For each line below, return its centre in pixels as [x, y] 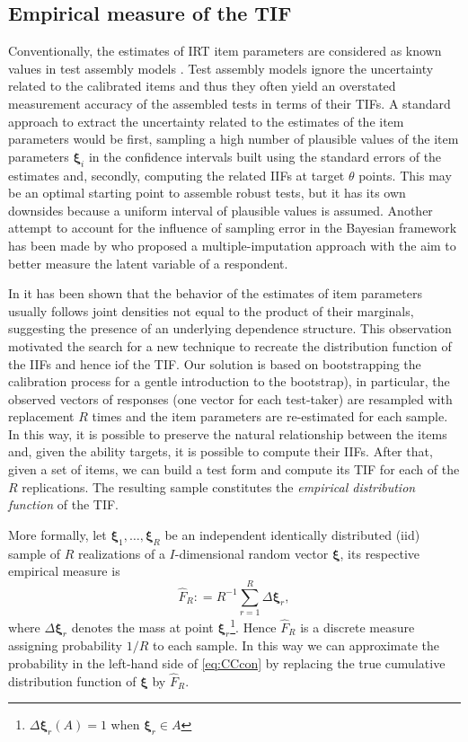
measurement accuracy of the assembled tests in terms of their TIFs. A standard [230, 103]
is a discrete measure [358, 627]
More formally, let [57, 534]
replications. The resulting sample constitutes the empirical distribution [219, 486]
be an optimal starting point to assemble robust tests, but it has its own [207, 193]
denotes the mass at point [142, 627]
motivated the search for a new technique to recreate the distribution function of [230, 345]
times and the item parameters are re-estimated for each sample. [270, 416]
